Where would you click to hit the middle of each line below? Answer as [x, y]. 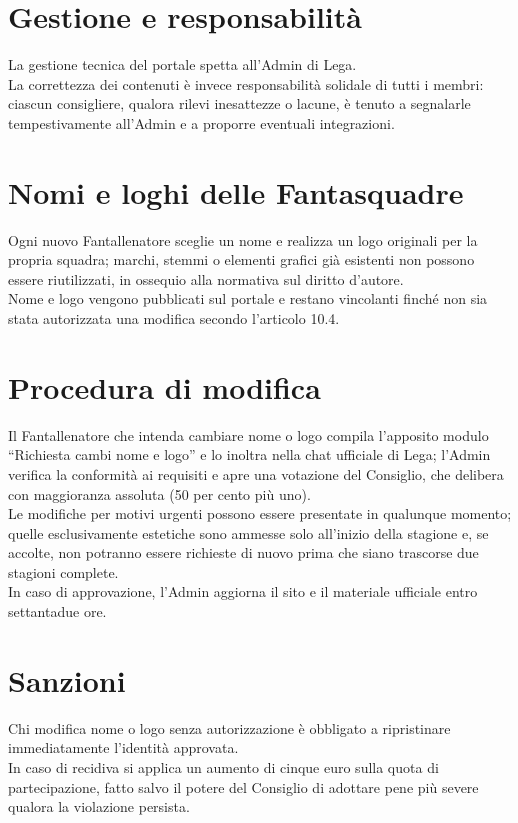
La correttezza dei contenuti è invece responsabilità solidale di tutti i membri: [246, 83]
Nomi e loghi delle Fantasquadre [236, 191]
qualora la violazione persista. [99, 806]
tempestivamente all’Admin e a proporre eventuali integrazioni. [201, 122]
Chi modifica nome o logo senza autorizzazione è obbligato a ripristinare [229, 727]
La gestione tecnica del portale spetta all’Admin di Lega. [182, 64]
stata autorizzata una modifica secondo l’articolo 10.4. [174, 318]
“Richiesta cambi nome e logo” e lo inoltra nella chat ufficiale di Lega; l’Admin [249, 454]
